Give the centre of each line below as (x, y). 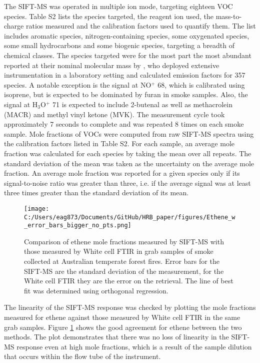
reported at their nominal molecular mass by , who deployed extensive (112, 65)
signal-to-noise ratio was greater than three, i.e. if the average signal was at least (127, 183)
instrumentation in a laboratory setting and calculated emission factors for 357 (125, 75)
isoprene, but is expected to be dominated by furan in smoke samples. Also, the (126, 94)
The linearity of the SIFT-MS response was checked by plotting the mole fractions (130, 307)
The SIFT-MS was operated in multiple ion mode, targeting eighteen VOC (118, 6)
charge (14, 26)
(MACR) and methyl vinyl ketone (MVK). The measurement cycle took (114, 114)
